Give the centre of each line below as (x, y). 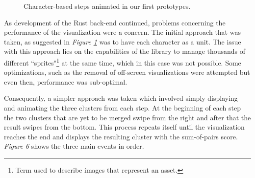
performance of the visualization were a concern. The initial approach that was (122, 32)
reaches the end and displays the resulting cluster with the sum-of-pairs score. (121, 136)
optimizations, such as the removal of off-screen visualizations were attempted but (127, 72)
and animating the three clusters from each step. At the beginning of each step (123, 108)
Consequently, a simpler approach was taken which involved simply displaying (121, 98)
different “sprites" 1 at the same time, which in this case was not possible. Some (123, 62)
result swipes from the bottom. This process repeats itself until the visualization (124, 127)
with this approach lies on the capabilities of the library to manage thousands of (125, 51)
